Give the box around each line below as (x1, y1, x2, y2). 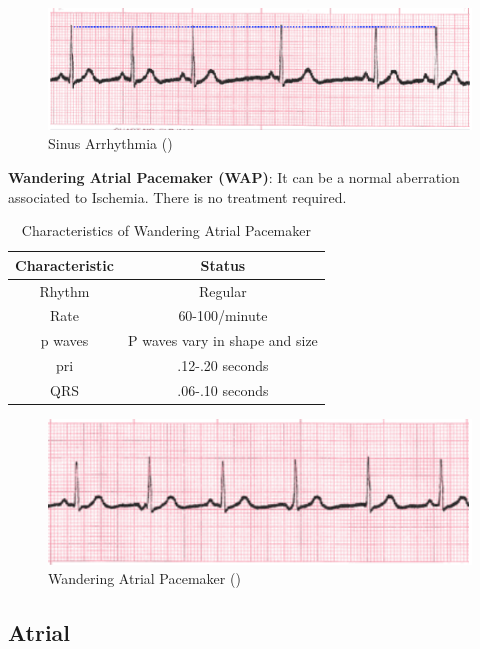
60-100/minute (178, 305, 268, 326)
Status (200, 254, 246, 275)
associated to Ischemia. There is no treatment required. (8, 186, 347, 207)
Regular (199, 280, 247, 301)
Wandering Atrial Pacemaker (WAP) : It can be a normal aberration (8, 166, 460, 187)
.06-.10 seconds (177, 379, 269, 400)
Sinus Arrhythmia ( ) (48, 133, 173, 154)
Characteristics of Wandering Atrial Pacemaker (21, 220, 311, 241)
